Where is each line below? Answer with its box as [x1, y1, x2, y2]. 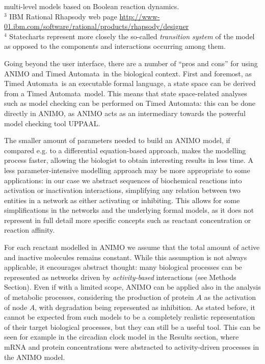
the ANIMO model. [4, 351, 65, 362]
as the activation [204, 292, 256, 302]
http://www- [119, 11, 160, 21]
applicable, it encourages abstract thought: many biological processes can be [4, 262, 242, 272]
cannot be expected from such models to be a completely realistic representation [4, 312, 255, 322]
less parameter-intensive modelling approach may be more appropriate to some [4, 164, 250, 175]
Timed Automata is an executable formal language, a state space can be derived [4, 78, 256, 89]
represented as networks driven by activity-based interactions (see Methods [4, 271, 236, 282]
